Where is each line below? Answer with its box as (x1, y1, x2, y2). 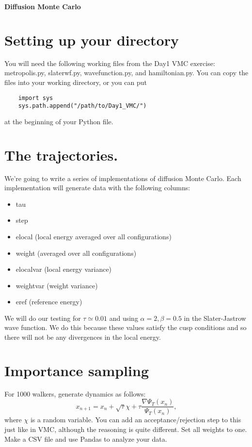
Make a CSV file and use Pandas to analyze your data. (4, 433, 167, 444)
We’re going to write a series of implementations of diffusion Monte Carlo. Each (4, 173, 241, 183)
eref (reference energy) (16, 297, 82, 307)
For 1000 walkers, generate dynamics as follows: (4, 388, 146, 398)
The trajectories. (4, 145, 118, 165)
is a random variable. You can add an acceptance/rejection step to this (30, 414, 241, 425)
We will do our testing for (4, 313, 81, 323)
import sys (18, 94, 53, 101)
